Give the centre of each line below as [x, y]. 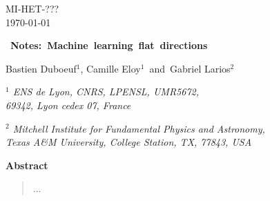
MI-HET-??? [32, 8]
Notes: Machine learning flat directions [109, 45]
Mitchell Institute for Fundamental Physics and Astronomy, [139, 128]
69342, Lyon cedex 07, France [68, 105]
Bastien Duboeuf [41, 68]
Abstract [27, 165]
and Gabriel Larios [190, 68]
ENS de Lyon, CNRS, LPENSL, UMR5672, [106, 92]
